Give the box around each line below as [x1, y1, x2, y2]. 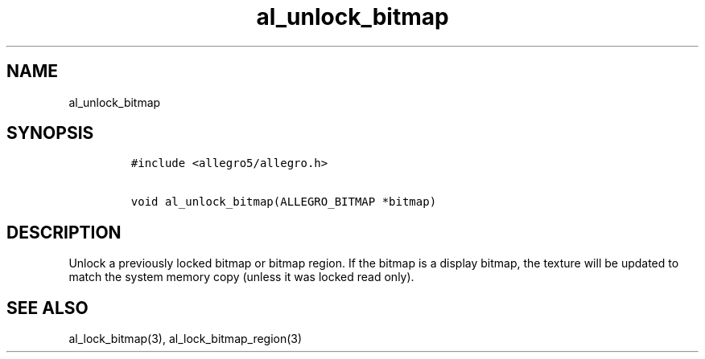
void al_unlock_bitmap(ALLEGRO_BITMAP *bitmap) [130, 195, 437, 209]
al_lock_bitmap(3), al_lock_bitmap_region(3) [68, 332, 303, 346]
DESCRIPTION [6, 222, 122, 243]
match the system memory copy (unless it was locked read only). [68, 270, 414, 284]
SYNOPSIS [6, 123, 94, 144]
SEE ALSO [6, 297, 89, 318]
